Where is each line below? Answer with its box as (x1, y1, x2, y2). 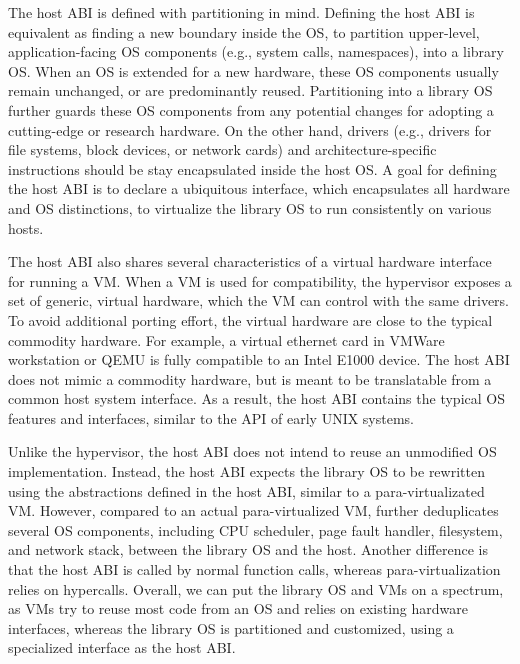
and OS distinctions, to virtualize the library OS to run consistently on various (8, 197, 492, 218)
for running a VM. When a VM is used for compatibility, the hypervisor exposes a (8, 270, 512, 291)
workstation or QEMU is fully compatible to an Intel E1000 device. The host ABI (8, 349, 510, 370)
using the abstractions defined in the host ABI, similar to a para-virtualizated (8, 480, 485, 501)
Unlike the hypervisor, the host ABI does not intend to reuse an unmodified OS (8, 441, 497, 462)
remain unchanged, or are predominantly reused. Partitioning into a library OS (8, 80, 493, 101)
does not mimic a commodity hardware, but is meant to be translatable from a (8, 368, 492, 389)
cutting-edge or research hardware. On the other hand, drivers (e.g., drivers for (8, 119, 492, 140)
